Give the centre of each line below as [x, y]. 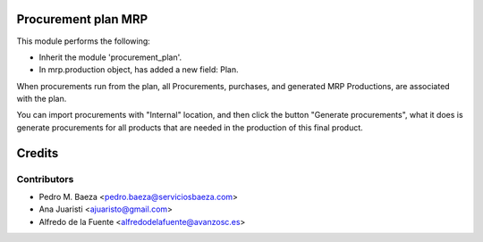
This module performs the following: [84, 41]
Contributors [45, 179]
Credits [38, 153]
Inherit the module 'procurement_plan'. [110, 57]
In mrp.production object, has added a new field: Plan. [139, 70]
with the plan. [42, 99]
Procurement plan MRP [82, 19]
